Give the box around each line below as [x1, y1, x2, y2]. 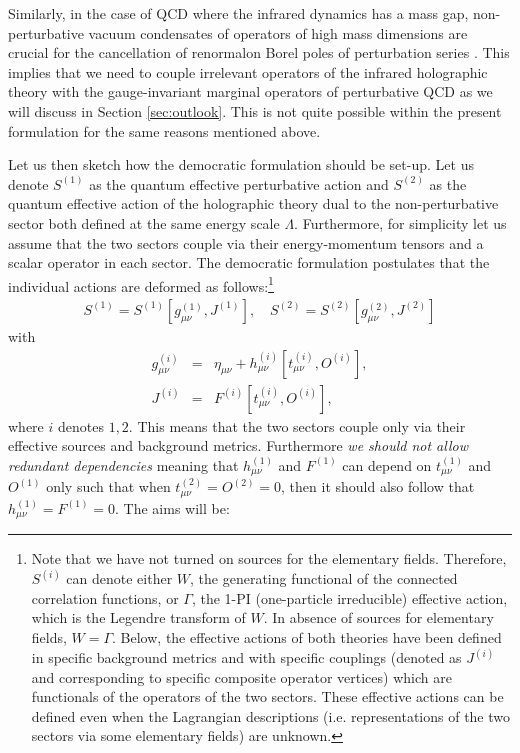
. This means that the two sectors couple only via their [128, 415, 466, 436]
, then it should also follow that [281, 476, 475, 497]
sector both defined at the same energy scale [8, 212, 280, 233]
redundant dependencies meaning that [8, 454, 239, 475]
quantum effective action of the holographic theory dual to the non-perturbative [8, 193, 499, 214]
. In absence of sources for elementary [263, 607, 494, 628]
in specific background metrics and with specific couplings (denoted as [31, 647, 462, 668]
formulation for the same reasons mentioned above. [8, 120, 321, 141]
